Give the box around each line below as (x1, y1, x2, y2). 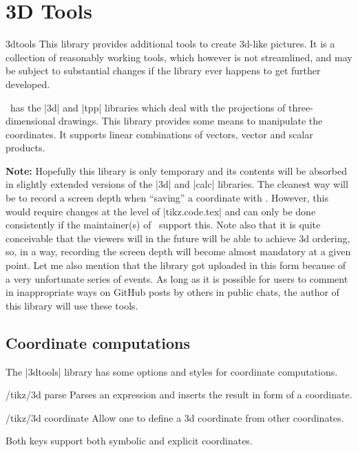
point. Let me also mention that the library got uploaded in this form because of (6, 258, 346, 272)
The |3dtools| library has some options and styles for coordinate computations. (6, 364, 338, 378)
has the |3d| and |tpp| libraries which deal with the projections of (10, 100, 286, 114)
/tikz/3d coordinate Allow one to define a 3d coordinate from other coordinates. (6, 410, 344, 424)
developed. (6, 76, 50, 91)
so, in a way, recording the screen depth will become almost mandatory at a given (6, 244, 351, 259)
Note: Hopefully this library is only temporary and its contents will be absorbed (6, 163, 347, 177)
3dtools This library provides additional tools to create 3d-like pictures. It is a (6, 36, 335, 51)
